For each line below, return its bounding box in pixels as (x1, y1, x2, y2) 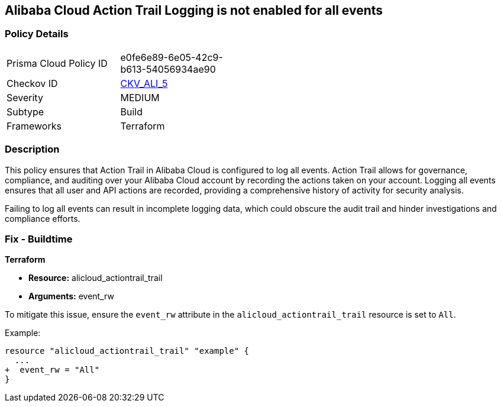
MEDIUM (120, 91, 160, 104)
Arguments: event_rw (28, 291, 114, 302)
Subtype (7, 105, 44, 118)
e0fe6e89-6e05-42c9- (120, 51, 223, 63)
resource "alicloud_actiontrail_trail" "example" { (5, 346, 250, 356)
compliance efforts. (5, 213, 80, 224)
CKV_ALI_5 (120, 77, 168, 89)
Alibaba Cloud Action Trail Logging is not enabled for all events (5, 3, 383, 18)
